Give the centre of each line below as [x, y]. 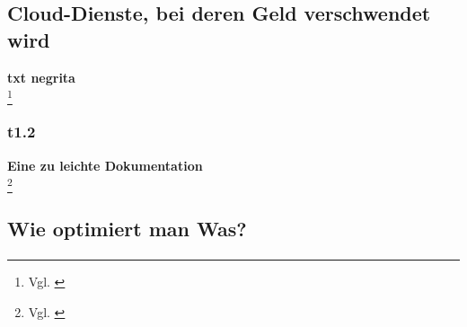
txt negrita [41, 77]
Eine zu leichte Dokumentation [105, 165]
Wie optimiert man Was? [127, 229]
